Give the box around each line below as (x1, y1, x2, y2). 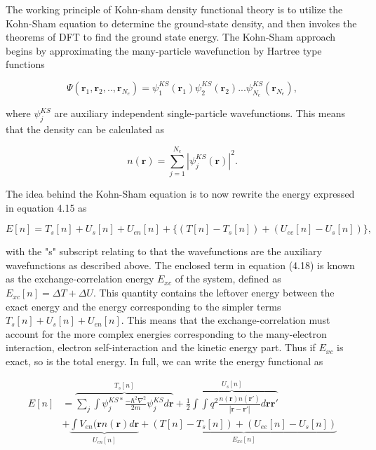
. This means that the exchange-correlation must (121, 313, 330, 327)
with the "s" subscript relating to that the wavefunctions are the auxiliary (6, 244, 322, 259)
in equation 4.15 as (6, 200, 87, 214)
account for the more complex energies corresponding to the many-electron (6, 326, 327, 341)
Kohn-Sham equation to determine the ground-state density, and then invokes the (6, 15, 357, 30)
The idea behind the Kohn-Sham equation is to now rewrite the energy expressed (6, 186, 355, 201)
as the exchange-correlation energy (6, 271, 154, 286)
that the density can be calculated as (6, 121, 165, 136)
